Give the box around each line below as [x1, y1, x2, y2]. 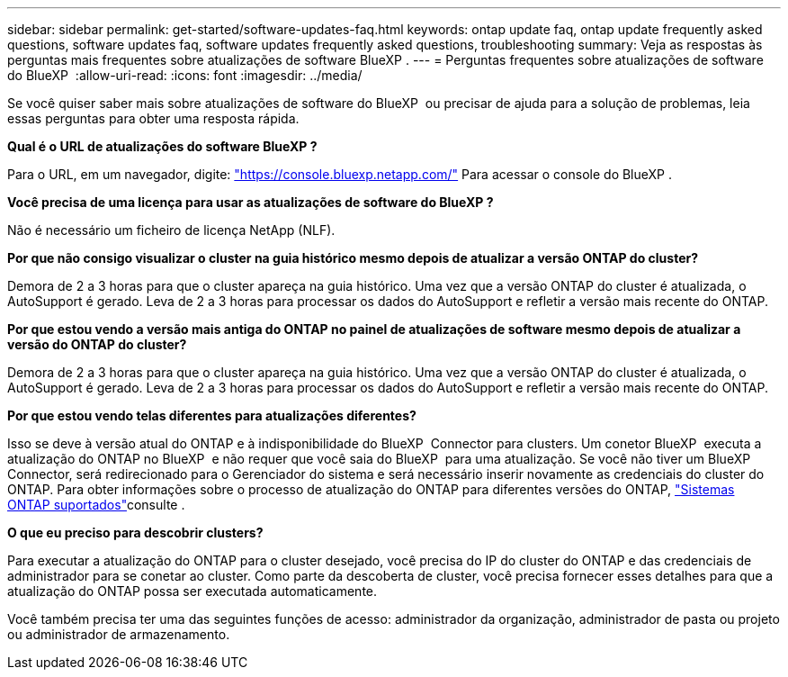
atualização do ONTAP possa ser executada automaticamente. [7, 583, 378, 599]
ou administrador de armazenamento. [7, 627, 230, 642]
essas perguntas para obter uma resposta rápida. [7, 111, 300, 126]
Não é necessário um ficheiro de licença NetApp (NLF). [7, 222, 336, 238]
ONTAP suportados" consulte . [7, 497, 185, 512]
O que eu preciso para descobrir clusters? [7, 525, 264, 540]
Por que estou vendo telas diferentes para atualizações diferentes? [7, 408, 416, 423]
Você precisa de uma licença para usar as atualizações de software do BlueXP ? [7, 194, 494, 210]
